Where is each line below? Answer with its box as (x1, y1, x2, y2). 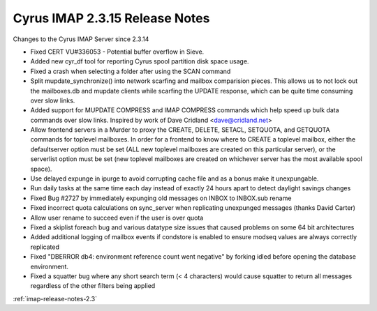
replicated (30, 243, 59, 251)
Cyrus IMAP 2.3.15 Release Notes (13, 10, 210, 26)
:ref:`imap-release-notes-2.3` (13, 294, 98, 303)
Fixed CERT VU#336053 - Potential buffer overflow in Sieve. (30, 47, 205, 56)
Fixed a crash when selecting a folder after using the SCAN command (30, 67, 231, 75)
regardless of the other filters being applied (30, 282, 156, 290)
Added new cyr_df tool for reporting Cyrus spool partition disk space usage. (30, 57, 249, 66)
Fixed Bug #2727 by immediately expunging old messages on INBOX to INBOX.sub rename (30, 194, 292, 202)
